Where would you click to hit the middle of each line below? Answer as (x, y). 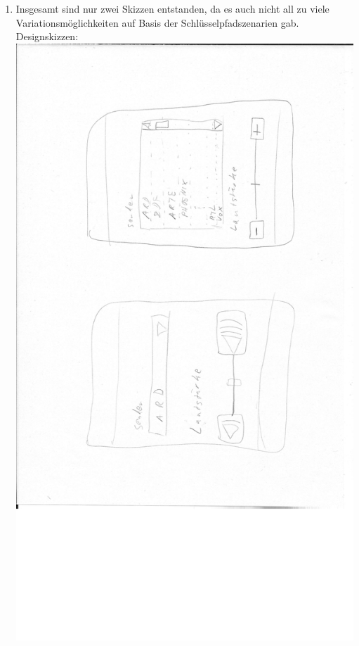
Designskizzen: (47, 36)
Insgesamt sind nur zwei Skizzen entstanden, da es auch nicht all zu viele (172, 8)
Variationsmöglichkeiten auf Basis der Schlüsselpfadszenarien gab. (157, 22)
